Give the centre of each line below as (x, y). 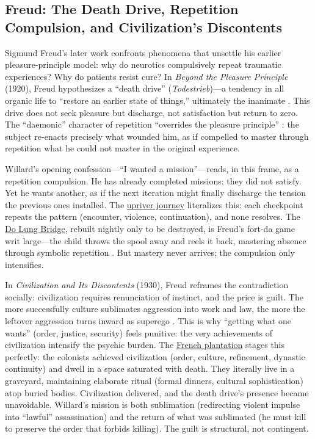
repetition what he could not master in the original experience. (122, 148)
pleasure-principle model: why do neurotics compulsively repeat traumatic (143, 64)
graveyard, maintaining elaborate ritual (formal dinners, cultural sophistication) (154, 381)
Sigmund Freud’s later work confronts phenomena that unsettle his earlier (143, 52)
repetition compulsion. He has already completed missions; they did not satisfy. (153, 180)
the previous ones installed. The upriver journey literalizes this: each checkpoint (154, 204)
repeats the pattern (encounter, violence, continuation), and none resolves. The (153, 216)
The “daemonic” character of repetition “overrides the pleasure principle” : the (152, 124)
